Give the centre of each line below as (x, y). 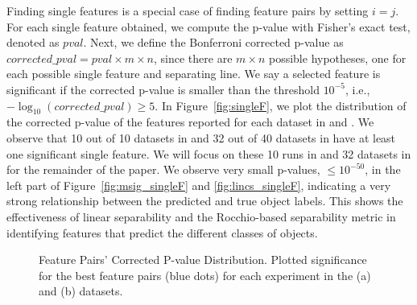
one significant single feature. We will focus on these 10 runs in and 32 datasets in (209, 153)
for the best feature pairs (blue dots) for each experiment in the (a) (205, 275)
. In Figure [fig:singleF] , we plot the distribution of (281, 105)
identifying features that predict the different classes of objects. (162, 232)
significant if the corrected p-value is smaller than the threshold (163, 89)
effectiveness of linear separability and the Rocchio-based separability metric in (201, 216)
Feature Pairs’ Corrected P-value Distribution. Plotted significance (203, 260)
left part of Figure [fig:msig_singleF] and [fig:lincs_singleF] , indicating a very (199, 185)
